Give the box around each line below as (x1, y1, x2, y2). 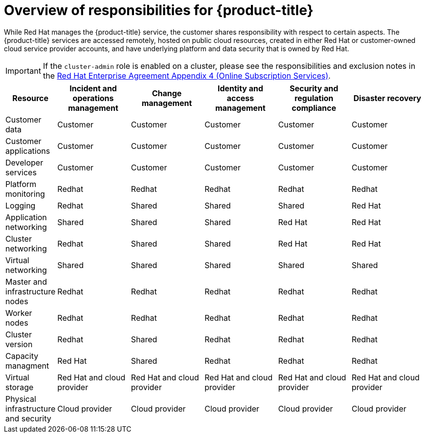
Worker (5, 308, 32, 318)
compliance (291, 103, 336, 113)
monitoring (5, 188, 45, 199)
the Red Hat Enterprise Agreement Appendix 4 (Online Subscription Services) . (43, 70, 331, 81)
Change (152, 88, 182, 98)
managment (5, 360, 49, 371)
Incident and (69, 83, 117, 93)
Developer (5, 157, 44, 167)
